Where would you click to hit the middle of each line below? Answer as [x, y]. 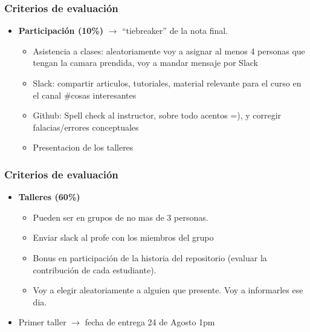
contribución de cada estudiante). [95, 269]
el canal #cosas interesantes [85, 95]
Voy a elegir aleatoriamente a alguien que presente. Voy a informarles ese [168, 290]
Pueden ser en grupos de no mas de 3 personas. [121, 217]
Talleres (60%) [49, 197]
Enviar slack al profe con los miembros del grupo [123, 237]
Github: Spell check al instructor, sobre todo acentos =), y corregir [157, 115]
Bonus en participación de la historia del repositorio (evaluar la [150, 257]
